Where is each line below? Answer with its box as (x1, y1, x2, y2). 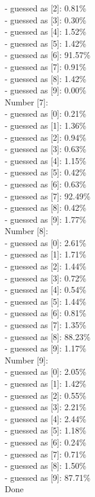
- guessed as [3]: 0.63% (5, 143, 87, 155)
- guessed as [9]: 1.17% (5, 342, 87, 354)
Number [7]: (5, 95, 48, 108)
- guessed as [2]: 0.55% (5, 389, 87, 401)
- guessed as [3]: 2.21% (5, 401, 87, 413)
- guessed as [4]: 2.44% (5, 412, 87, 425)
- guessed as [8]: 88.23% (5, 330, 91, 343)
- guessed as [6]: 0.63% (5, 177, 87, 190)
